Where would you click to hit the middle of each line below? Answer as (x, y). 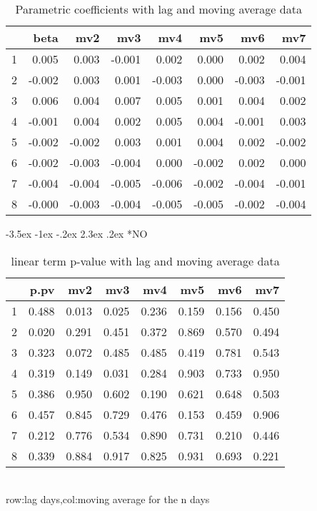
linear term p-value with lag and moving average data (145, 260)
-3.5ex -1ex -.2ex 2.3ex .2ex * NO (77, 233)
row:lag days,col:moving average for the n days (108, 499)
